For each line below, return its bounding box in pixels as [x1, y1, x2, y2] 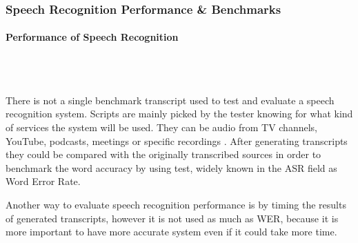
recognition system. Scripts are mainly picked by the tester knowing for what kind [6, 106, 353, 121]
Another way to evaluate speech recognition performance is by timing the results [6, 197, 346, 211]
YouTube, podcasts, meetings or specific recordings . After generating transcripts [6, 133, 348, 148]
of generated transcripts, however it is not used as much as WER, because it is [6, 211, 339, 225]
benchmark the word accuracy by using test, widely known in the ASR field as [6, 160, 337, 175]
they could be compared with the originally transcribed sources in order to [6, 147, 321, 162]
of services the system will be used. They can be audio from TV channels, [6, 120, 317, 135]
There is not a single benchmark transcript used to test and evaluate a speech [6, 93, 335, 107]
